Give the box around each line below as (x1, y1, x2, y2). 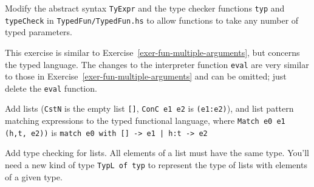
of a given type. (5, 170, 63, 183)
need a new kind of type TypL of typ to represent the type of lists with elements (5, 158, 307, 171)
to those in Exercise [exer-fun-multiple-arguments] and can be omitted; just (5, 70, 287, 83)
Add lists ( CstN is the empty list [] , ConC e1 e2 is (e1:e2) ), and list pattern (5, 102, 294, 115)
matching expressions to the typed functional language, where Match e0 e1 (5, 114, 285, 127)
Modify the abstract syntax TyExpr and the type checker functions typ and (5, 2, 285, 14)
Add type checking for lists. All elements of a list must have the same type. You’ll (5, 146, 309, 159)
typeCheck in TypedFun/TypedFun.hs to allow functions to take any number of (5, 13, 299, 26)
